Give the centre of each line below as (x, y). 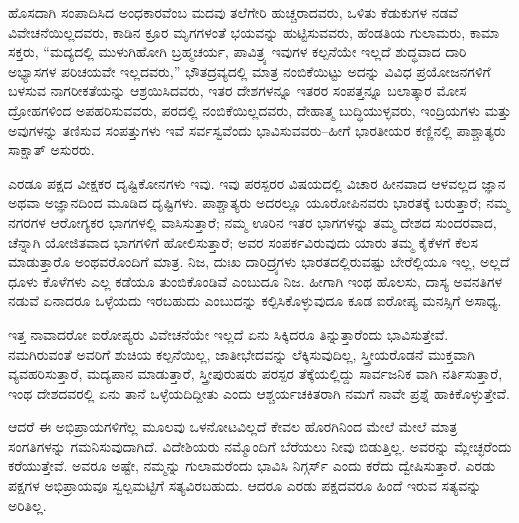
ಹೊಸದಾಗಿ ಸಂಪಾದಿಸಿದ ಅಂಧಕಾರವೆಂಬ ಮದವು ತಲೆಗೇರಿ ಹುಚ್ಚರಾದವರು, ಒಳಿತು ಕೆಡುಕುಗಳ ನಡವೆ (233, 12)
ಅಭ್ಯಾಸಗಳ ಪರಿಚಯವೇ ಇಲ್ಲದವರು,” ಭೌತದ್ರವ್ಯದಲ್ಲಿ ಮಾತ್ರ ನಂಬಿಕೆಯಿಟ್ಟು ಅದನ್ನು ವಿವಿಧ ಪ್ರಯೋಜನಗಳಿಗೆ (249, 70)
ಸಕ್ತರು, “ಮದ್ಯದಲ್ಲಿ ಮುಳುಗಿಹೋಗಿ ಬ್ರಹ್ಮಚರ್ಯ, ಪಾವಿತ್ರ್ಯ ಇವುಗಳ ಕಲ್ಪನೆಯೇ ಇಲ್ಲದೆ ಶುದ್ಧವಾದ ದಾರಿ (237, 51)
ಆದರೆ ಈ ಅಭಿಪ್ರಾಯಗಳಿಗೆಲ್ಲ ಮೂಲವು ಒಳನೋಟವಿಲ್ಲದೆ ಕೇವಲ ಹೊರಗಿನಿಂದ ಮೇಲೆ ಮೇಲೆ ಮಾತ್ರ (233, 426)
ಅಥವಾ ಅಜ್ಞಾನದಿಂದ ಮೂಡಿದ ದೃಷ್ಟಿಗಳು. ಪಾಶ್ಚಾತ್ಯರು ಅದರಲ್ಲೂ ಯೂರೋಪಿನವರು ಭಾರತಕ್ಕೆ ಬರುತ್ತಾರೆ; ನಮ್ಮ (259, 202)
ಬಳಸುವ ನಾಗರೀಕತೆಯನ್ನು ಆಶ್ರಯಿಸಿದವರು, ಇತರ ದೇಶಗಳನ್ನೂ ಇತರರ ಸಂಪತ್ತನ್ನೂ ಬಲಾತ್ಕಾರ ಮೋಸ (237, 90)
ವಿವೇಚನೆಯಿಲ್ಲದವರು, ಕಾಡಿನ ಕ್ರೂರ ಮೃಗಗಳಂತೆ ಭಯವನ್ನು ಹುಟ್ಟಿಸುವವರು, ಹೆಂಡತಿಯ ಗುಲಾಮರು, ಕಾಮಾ (254, 31)
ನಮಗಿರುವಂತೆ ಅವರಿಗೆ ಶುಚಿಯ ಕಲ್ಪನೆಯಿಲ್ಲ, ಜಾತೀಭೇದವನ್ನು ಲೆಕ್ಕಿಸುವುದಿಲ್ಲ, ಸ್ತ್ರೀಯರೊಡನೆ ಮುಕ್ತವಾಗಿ (241, 353)
